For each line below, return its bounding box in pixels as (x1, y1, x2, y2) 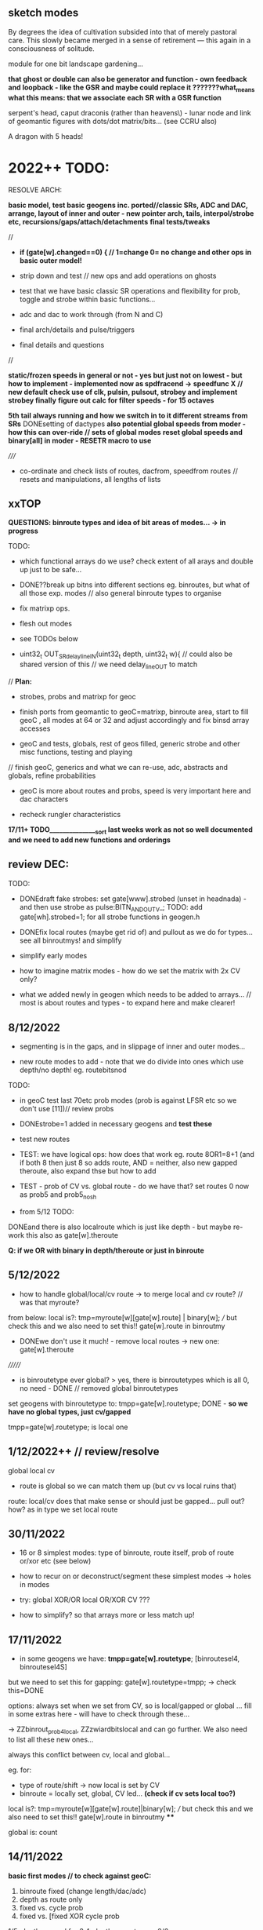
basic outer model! (19, 255, 82, 265)
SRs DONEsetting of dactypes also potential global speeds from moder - (8, 419, 247, 429)
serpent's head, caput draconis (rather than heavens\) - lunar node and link (8, 108, 252, 117)
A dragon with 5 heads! (8, 131, 84, 140)
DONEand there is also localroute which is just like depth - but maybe (8, 1222, 232, 1231)
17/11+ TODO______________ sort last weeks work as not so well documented (8, 824, 253, 836)
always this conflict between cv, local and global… (8, 1750, 171, 1760)
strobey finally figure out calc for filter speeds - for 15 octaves (8, 396, 214, 405)
